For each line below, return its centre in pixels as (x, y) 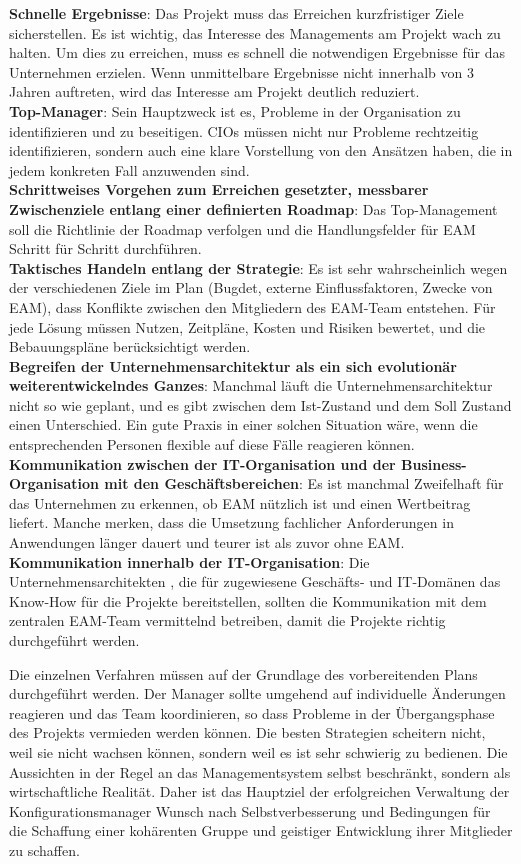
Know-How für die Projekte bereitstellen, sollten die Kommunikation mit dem (248, 600)
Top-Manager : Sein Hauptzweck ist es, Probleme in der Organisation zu (235, 110)
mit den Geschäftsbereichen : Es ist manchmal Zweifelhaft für (304, 483)
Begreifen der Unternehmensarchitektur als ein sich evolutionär (233, 365)
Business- (434, 463)
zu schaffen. (44, 849)
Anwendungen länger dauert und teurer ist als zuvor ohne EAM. (207, 542)
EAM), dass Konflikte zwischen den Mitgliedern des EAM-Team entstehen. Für (252, 306)
